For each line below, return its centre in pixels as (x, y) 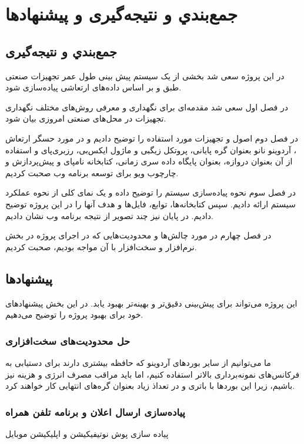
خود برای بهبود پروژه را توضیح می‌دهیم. (74, 314)
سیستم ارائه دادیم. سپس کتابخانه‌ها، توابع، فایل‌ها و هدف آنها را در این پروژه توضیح (151, 203)
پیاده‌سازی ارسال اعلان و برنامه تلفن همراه (95, 411)
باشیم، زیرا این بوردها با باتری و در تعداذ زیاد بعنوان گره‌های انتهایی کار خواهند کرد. (150, 386)
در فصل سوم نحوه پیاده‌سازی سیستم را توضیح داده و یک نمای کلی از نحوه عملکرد (151, 192)
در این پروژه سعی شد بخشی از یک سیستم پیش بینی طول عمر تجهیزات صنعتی (145, 75)
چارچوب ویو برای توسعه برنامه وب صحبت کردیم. (92, 172)
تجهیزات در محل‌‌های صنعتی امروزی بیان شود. (86, 118)
